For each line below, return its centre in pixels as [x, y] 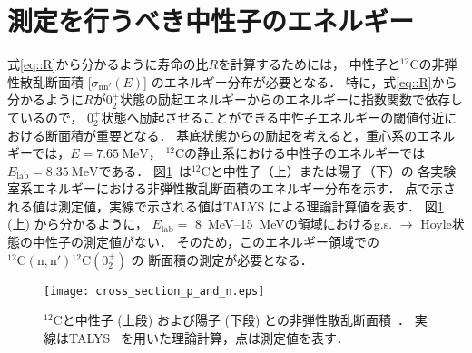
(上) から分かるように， [78, 224]
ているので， [45, 117]
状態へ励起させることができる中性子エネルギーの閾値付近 [273, 117]
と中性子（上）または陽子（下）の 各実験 [333, 170]
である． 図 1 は [145, 170]
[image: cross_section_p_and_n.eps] [154, 291]
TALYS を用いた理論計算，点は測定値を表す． [209, 337]
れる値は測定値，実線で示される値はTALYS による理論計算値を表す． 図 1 [226, 206]
